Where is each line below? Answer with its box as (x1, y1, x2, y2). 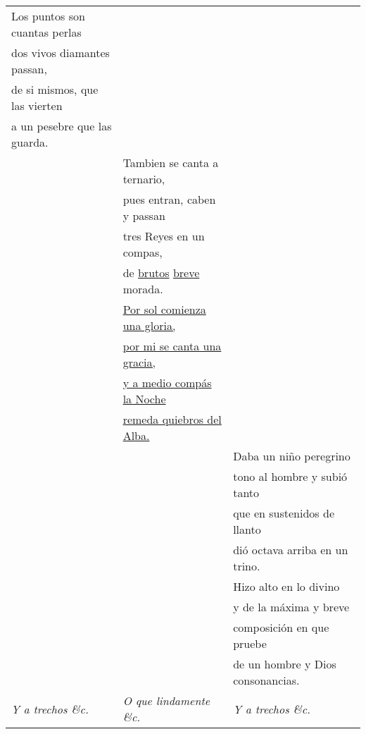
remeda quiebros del (122, 411, 222, 427)
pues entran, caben (122, 191, 216, 207)
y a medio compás (122, 374, 212, 391)
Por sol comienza (122, 301, 206, 317)
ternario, (122, 171, 165, 187)
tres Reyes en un (122, 228, 205, 244)
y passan (122, 207, 165, 224)
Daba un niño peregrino (233, 448, 351, 464)
